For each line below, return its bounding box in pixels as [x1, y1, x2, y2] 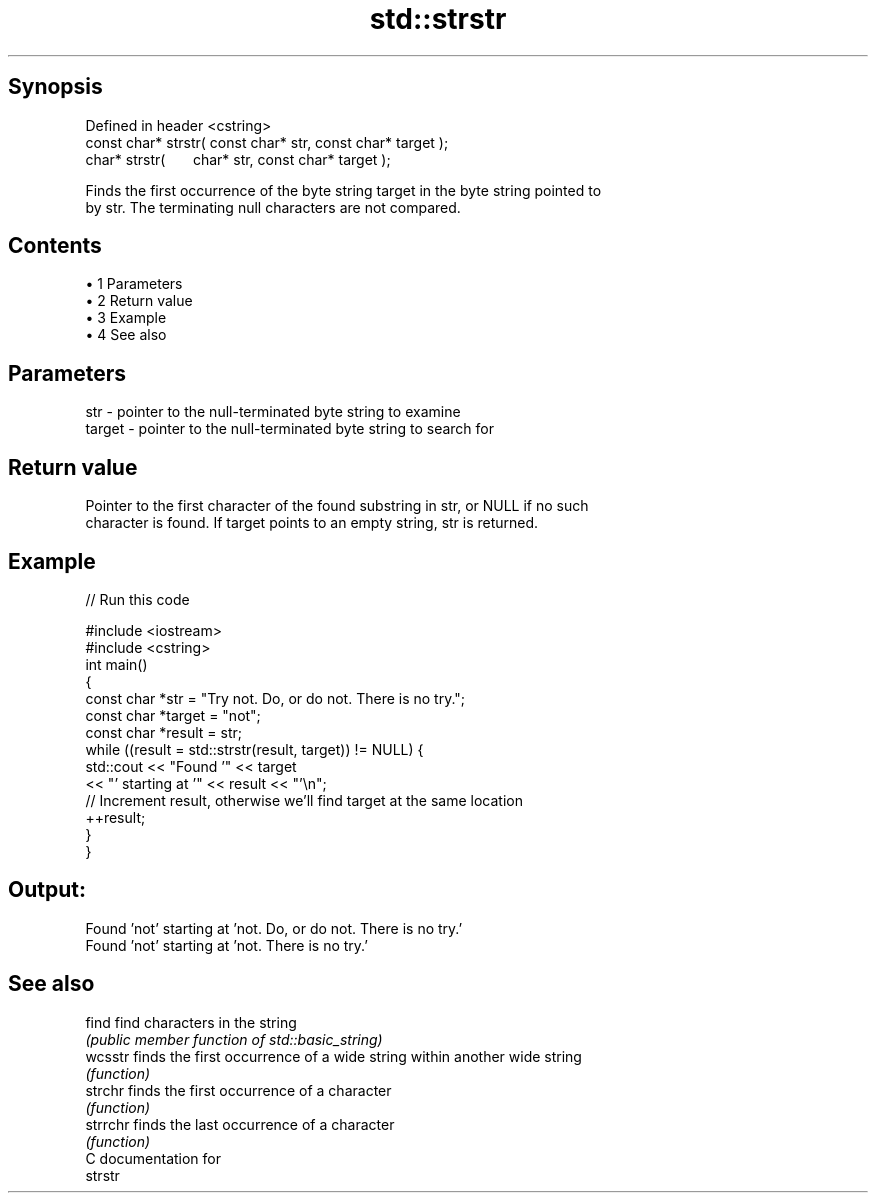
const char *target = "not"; [85, 706, 261, 724]
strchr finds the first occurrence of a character [85, 1081, 392, 1099]
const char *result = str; [85, 723, 242, 741]
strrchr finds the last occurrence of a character [85, 1115, 395, 1133]
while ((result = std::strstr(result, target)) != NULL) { [85, 740, 424, 758]
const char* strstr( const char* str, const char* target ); [85, 133, 449, 151]
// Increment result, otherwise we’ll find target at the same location [85, 791, 523, 809]
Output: [8, 877, 86, 903]
